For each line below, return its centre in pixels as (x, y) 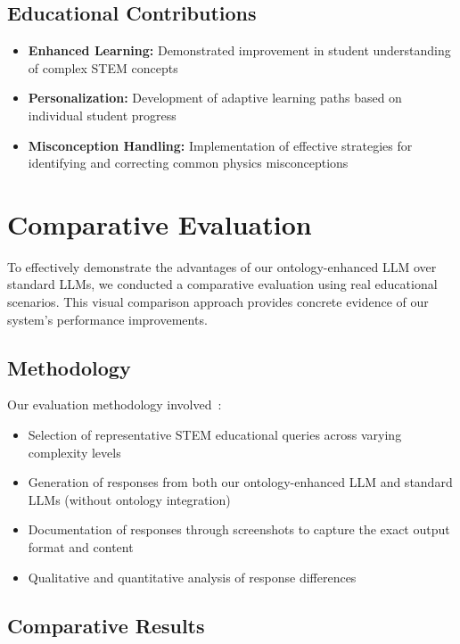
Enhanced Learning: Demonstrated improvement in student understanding (239, 50)
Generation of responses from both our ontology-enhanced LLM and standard (240, 482)
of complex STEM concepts (103, 67)
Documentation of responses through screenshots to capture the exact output (239, 529)
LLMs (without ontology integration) (129, 499)
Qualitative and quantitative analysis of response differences (192, 577)
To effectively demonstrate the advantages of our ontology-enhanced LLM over (222, 266)
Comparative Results (106, 625)
